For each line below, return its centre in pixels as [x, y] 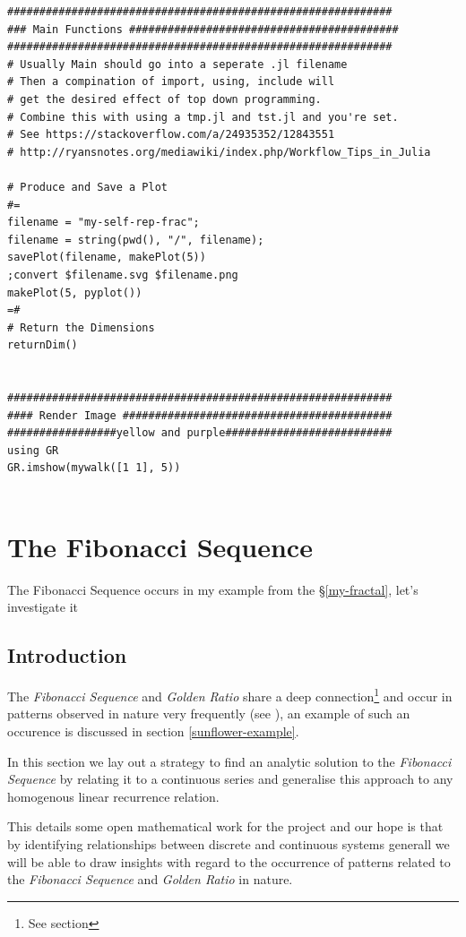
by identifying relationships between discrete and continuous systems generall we [229, 843]
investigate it [43, 607]
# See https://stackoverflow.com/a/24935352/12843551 [171, 135]
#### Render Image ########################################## [200, 415]
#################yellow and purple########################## [200, 433]
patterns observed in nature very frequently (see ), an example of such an [209, 713]
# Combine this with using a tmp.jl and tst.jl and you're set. [203, 117]
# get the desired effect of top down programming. [164, 99]
